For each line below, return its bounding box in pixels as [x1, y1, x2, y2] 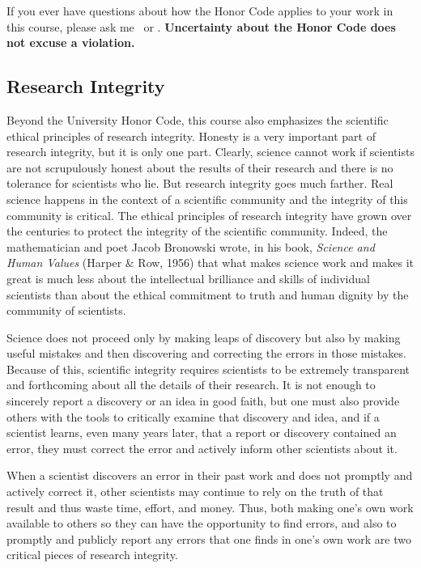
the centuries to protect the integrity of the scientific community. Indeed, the [6, 223, 388, 239]
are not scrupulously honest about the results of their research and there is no [6, 159, 393, 176]
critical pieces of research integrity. [6, 546, 178, 563]
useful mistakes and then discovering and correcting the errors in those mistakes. [6, 345, 406, 362]
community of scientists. [6, 302, 126, 319]
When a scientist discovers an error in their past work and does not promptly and [6, 467, 413, 484]
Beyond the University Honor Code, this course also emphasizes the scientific [6, 111, 389, 128]
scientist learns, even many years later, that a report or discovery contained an [6, 424, 397, 441]
